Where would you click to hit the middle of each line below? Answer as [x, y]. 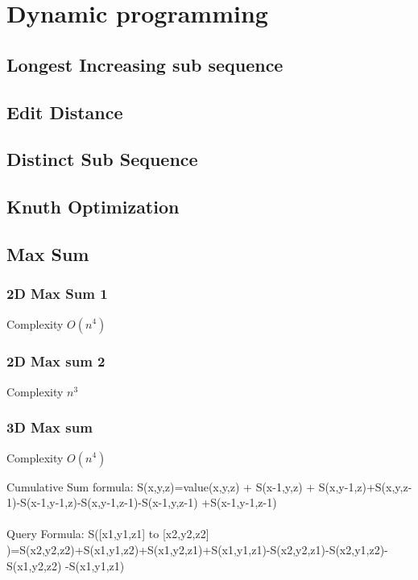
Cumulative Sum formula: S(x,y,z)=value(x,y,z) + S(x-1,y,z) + [161, 486]
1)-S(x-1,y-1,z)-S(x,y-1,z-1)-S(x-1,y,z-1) [102, 502]
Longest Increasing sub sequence [145, 64]
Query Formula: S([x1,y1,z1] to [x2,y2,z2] [108, 534]
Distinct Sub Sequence [102, 159]
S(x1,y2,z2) [34, 565]
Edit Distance [65, 112]
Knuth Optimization [93, 207]
